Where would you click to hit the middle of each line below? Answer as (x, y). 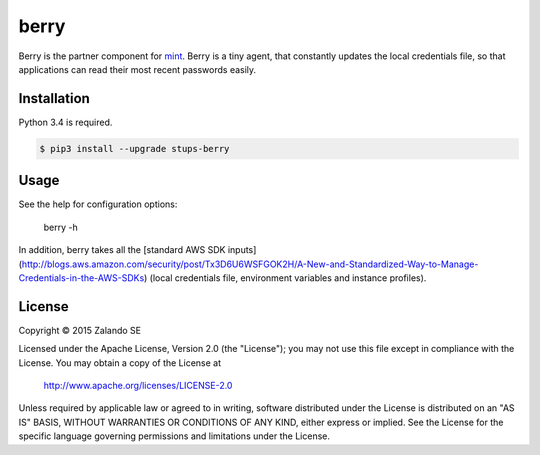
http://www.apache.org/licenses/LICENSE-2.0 (138, 385)
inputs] (242, 250)
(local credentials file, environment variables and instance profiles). (288, 277)
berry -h (61, 227)
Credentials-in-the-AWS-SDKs (81, 277)
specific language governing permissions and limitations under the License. (174, 436)
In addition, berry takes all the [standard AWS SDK (122, 250)
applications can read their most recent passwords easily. (137, 69)
